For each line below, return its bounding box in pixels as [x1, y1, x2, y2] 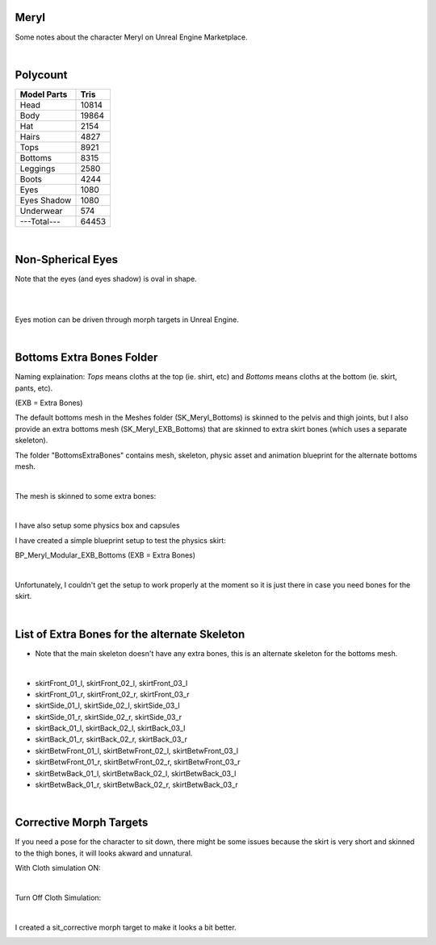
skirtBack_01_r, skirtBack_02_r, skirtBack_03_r [35, 734, 187, 744]
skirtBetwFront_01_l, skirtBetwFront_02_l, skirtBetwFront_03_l [35, 746, 239, 755]
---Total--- [19, 215, 61, 227]
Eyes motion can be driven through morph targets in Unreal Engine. [15, 315, 240, 324]
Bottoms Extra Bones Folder [15, 351, 158, 365]
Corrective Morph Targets [15, 816, 149, 830]
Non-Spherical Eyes [15, 253, 119, 266]
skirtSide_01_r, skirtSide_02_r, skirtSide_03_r [35, 712, 182, 721]
